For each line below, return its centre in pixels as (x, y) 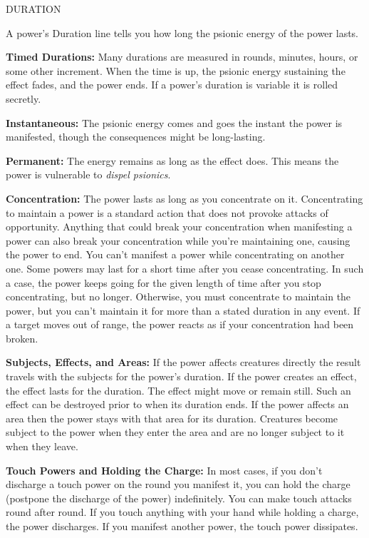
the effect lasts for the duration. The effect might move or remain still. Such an (178, 390)
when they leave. (42, 446)
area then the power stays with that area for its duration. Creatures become (172, 418)
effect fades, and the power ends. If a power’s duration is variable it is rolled (172, 85)
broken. (22, 338)
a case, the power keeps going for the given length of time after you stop (163, 282)
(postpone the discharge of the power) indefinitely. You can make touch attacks (179, 498)
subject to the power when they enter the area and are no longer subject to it (175, 432)
